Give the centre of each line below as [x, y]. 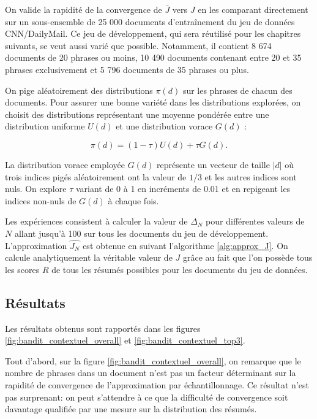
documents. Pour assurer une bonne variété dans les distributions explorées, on [153, 102]
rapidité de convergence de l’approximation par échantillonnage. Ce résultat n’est [157, 385]
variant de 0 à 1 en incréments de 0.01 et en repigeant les [183, 189]
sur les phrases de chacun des [237, 90]
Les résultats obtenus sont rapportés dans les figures [103, 328]
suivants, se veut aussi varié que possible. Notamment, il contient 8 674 [138, 45]
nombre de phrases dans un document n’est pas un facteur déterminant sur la [151, 373]
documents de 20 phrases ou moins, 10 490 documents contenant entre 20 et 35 [153, 57]
